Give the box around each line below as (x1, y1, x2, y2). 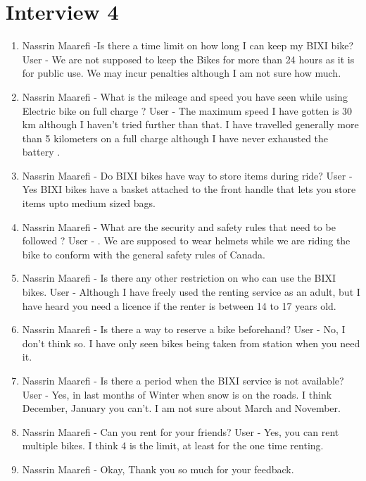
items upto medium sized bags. (22, 196, 156, 211)
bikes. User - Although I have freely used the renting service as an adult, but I (22, 285, 360, 299)
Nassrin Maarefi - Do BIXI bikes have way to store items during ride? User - (22, 168, 353, 182)
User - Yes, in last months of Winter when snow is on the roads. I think (22, 387, 332, 401)
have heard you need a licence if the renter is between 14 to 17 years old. (22, 298, 336, 313)
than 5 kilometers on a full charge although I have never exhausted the (22, 130, 329, 145)
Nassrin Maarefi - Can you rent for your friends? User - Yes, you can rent (22, 424, 339, 439)
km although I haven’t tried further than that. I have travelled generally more (22, 117, 359, 132)
